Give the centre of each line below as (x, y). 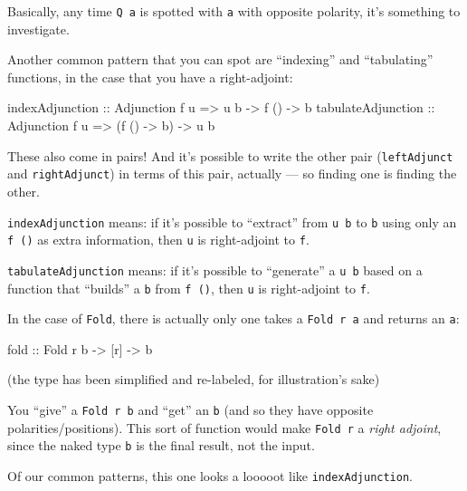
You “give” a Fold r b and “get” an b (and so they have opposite (191, 409)
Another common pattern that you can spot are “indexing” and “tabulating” (220, 59)
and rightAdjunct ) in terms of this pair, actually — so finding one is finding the (232, 173)
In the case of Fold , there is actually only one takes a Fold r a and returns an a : (233, 318)
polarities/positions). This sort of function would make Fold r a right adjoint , (224, 427)
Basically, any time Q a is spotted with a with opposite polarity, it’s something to (234, 11)
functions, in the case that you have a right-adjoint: (150, 77)
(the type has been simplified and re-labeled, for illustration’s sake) (194, 379)
